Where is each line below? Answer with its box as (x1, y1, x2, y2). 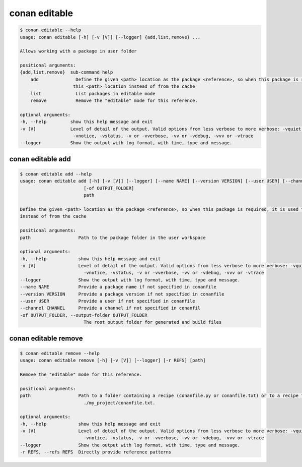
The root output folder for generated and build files (83, 319, 222, 325)
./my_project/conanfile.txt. (83, 400, 156, 405)
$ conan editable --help (20, 27, 82, 33)
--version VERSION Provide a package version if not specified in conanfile (20, 291, 224, 297)
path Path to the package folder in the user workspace (20, 235, 206, 241)
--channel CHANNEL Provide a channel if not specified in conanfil (20, 305, 201, 311)
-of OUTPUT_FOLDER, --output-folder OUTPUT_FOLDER (20, 312, 148, 318)
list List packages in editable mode (30, 91, 156, 96)
